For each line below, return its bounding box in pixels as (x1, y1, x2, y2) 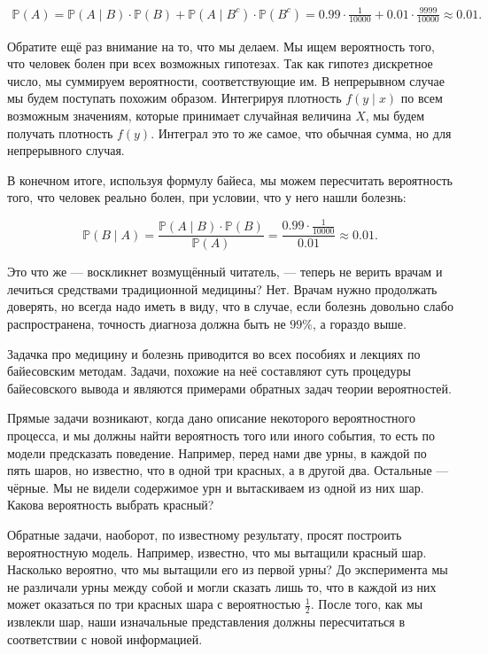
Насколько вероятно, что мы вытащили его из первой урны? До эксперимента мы (7, 560, 448, 579)
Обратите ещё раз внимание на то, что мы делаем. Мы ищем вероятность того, (7, 36, 435, 55)
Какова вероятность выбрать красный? (7, 495, 214, 514)
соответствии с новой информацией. (7, 629, 203, 648)
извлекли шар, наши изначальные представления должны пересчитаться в (7, 612, 406, 631)
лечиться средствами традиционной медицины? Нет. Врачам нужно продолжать (7, 279, 438, 298)
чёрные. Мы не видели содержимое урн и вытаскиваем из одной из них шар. (7, 478, 424, 496)
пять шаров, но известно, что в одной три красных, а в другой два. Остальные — (7, 461, 449, 479)
